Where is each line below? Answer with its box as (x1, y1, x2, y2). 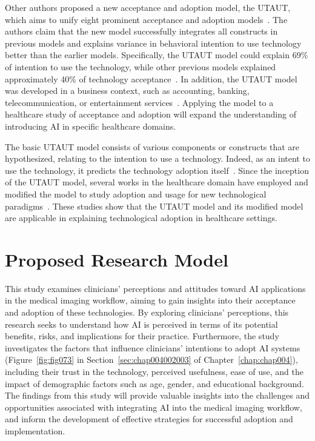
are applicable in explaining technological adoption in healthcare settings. (5, 211, 277, 224)
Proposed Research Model (5, 247, 228, 271)
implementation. (5, 424, 65, 437)
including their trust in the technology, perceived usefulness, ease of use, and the (5, 365, 303, 377)
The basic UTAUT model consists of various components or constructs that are (5, 140, 300, 153)
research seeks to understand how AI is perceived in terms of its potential (5, 317, 278, 330)
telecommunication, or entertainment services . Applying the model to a (5, 96, 274, 108)
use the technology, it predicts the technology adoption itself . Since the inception (5, 164, 309, 176)
